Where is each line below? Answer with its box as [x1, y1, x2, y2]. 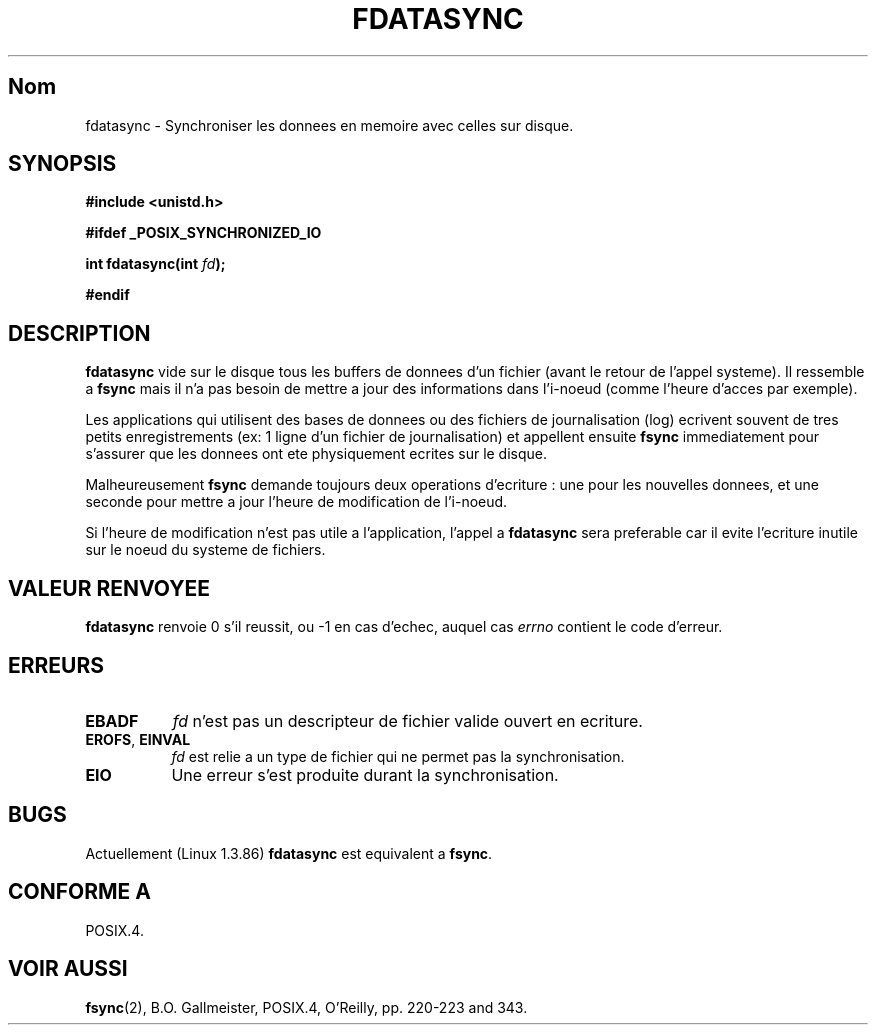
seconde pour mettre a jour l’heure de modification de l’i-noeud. [85, 493, 508, 511]
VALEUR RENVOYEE [8, 575, 210, 601]
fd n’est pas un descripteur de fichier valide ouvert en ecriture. [172, 710, 643, 731]
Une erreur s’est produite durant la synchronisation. [171, 764, 559, 785]
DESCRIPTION [8, 320, 151, 346]
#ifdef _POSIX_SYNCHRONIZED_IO [85, 224, 322, 242]
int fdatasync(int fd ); [85, 255, 226, 273]
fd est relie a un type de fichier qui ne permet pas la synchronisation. [171, 747, 625, 765]
